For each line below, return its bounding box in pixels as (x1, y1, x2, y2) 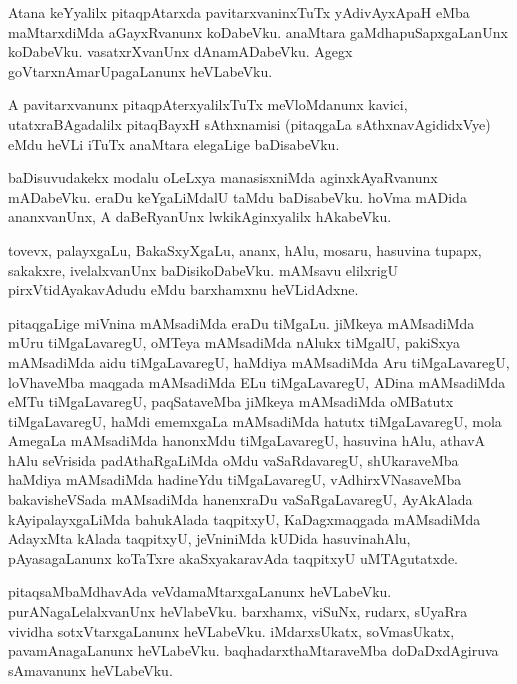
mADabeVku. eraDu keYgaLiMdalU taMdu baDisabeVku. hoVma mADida (8, 186, 467, 207)
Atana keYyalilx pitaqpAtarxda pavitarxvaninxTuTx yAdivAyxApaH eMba (8, 2, 470, 22)
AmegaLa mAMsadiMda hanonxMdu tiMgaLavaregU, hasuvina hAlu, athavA (8, 430, 486, 451)
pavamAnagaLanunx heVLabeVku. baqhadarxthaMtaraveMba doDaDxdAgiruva (8, 640, 499, 661)
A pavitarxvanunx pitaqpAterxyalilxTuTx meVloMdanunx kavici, (8, 94, 408, 115)
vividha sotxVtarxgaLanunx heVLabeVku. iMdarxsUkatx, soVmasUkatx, (8, 620, 455, 641)
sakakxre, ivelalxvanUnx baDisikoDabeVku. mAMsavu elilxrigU (8, 259, 399, 280)
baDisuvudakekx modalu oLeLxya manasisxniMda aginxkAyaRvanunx (8, 167, 438, 188)
